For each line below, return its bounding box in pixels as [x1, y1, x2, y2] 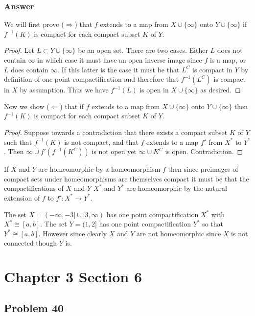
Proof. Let [4, 45, 34, 55]
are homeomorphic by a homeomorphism [38, 164, 161, 174]
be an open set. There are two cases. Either [78, 45, 208, 55]
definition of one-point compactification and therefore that [4, 74, 179, 84]
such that [4, 136, 32, 147]
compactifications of [4, 183, 64, 193]
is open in [139, 85, 169, 95]
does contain [11, 64, 48, 74]
